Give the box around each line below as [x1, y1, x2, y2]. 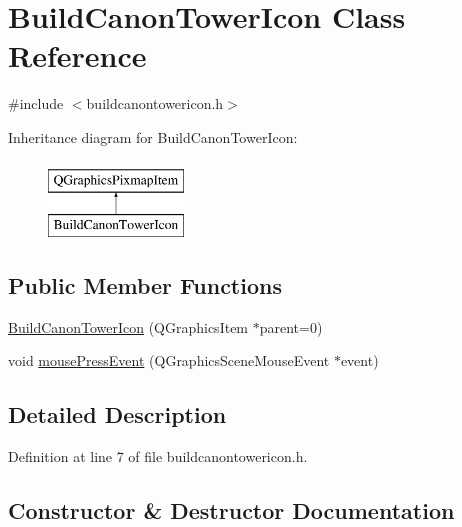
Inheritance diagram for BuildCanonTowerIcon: [8, 126, 298, 147]
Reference [8, 35, 147, 76]
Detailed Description [8, 399, 227, 430]
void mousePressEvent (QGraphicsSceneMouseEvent [8, 350, 330, 371]
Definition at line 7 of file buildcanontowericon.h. [8, 446, 308, 467]
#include [8, 93, 64, 114]
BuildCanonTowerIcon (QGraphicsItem [8, 316, 249, 337]
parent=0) [259, 316, 323, 337]
